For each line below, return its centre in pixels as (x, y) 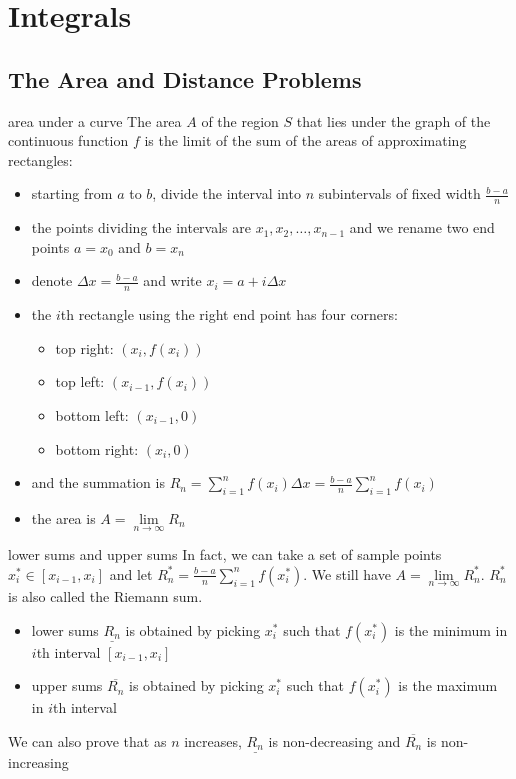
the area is (63, 517)
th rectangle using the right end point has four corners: (229, 314)
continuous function (68, 140)
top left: (80, 381)
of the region (240, 120)
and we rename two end (422, 227)
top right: (84, 347)
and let (131, 573)
